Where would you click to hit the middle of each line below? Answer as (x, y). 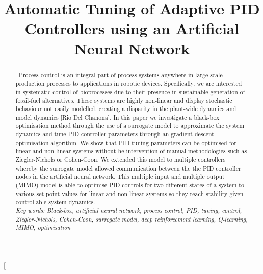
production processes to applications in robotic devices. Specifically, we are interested (129, 83)
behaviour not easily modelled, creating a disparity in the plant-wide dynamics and (126, 109)
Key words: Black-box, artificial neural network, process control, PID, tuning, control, (129, 211)
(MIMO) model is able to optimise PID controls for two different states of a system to (130, 185)
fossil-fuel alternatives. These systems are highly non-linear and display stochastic (124, 100)
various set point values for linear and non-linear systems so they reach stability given (129, 193)
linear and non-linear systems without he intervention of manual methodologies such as (131, 151)
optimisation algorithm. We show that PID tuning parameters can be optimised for (126, 142)
